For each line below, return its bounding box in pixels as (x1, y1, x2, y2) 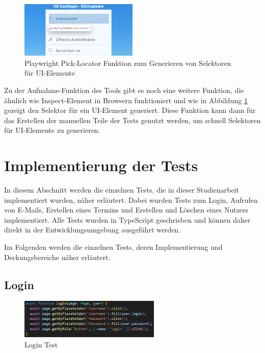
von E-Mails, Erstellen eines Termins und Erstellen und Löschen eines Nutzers (4, 204, 249, 215)
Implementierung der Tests (4, 155, 198, 176)
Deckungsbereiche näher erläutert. (4, 251, 111, 262)
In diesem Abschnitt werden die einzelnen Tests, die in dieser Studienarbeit (4, 184, 239, 195)
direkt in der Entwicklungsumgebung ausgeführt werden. (4, 224, 181, 235)
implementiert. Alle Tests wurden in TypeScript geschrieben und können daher (4, 214, 251, 225)
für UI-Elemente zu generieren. (4, 125, 100, 135)
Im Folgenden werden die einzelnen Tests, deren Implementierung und (4, 242, 223, 252)
